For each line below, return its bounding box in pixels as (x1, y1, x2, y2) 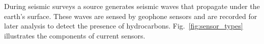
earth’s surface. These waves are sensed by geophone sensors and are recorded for (4, 10, 257, 21)
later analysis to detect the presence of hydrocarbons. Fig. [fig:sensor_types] (4, 20, 243, 31)
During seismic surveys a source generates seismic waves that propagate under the (4, 1, 260, 11)
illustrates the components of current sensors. (4, 30, 145, 40)
